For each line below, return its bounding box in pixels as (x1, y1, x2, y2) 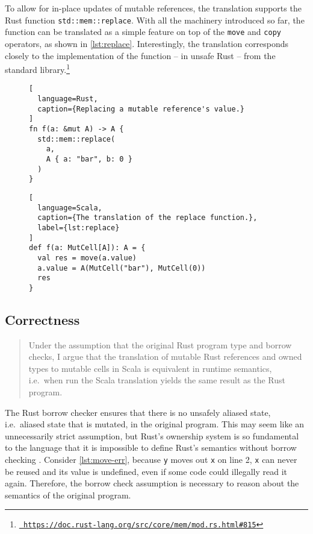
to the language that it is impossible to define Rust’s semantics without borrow (5, 441, 297, 454)
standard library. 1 (5, 61, 70, 75)
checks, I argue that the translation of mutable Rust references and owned (28, 350, 302, 363)
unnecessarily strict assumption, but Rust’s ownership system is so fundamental (5, 429, 299, 442)
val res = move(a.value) (37, 253, 137, 262)
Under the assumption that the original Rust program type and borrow (28, 338, 292, 351)
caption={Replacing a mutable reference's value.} (37, 104, 244, 113)
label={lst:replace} (37, 223, 120, 232)
